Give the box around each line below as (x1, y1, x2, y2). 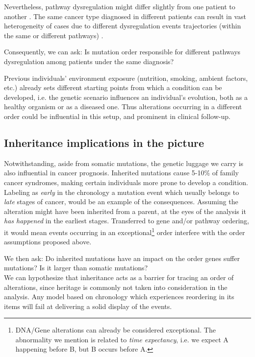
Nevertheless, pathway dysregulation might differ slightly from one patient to (4, 1, 235, 11)
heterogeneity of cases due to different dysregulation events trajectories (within (4, 21, 241, 31)
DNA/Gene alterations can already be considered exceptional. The (15, 325, 216, 335)
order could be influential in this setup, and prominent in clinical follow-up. (4, 111, 230, 121)
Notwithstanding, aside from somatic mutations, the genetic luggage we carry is (4, 158, 244, 168)
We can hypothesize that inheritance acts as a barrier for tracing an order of (4, 272, 234, 282)
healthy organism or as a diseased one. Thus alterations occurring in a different (4, 101, 242, 112)
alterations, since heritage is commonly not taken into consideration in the (4, 282, 228, 292)
